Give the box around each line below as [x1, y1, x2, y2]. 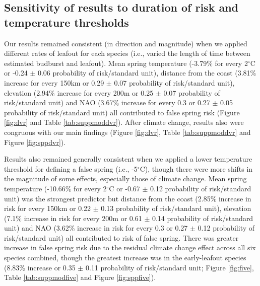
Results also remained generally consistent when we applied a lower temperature [4, 154, 252, 164]
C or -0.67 [109, 183, 140, 193]
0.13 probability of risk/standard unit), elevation [101, 203, 251, 213]
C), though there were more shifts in [140, 163, 253, 174]
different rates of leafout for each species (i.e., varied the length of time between [4, 48, 250, 58]
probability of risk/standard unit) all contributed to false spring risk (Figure [4, 107, 240, 117]
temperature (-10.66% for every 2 [4, 183, 107, 193]
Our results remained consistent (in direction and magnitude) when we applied [4, 38, 247, 48]
